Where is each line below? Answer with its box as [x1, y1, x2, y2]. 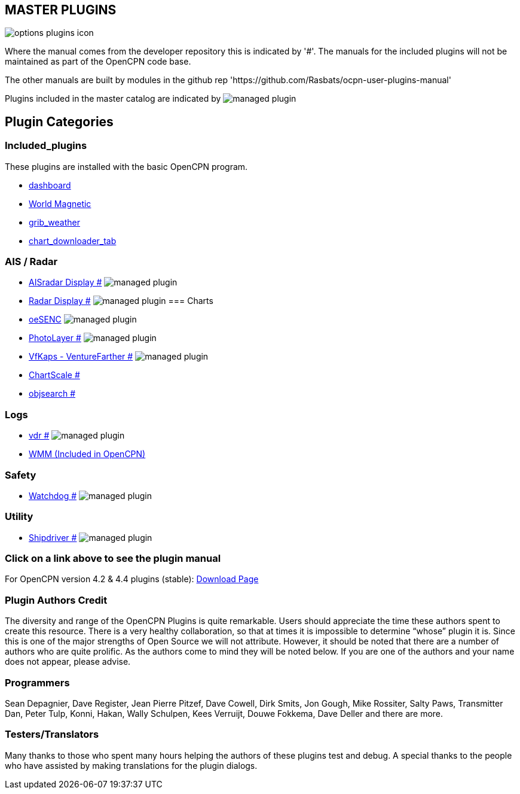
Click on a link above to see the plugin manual [5, 552, 221, 565]
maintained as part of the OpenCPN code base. [5, 56, 191, 67]
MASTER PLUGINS [5, 2, 117, 17]
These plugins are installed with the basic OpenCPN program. [5, 161, 248, 172]
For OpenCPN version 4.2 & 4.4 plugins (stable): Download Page [5, 574, 259, 585]
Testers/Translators [5, 728, 99, 741]
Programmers [5, 676, 70, 689]
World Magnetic [29, 198, 91, 209]
